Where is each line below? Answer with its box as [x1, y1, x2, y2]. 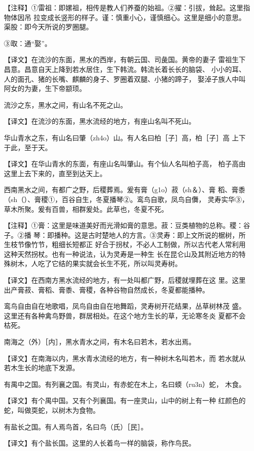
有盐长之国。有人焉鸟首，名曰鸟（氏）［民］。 [4, 421, 148, 431]
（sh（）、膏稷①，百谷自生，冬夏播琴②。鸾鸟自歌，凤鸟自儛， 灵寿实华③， [4, 194, 249, 204]
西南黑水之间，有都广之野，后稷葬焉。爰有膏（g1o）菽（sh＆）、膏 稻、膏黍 [4, 184, 245, 195]
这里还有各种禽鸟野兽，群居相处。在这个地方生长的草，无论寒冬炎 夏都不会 [4, 310, 246, 320]
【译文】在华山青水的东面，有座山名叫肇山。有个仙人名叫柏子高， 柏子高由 [4, 158, 246, 169]
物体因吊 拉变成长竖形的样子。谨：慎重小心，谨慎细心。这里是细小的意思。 [4, 12, 246, 22]
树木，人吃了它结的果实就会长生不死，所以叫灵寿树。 [10, 258, 182, 269]
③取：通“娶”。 [4, 38, 52, 48]
